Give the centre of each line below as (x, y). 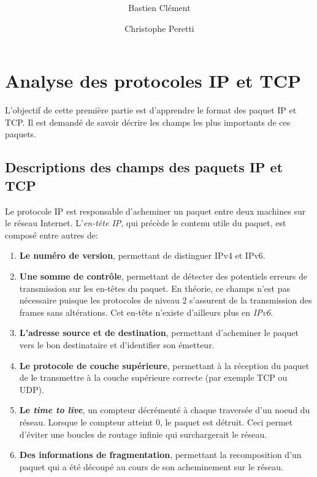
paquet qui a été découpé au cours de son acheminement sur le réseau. (151, 466)
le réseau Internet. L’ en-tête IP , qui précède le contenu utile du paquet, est (146, 223)
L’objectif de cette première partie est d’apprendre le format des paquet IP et (151, 110)
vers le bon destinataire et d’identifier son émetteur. (117, 344)
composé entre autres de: (52, 235)
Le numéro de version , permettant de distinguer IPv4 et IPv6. (142, 255)
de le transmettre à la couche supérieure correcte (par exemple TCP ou (153, 377)
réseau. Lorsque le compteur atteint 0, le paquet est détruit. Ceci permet (156, 422)
